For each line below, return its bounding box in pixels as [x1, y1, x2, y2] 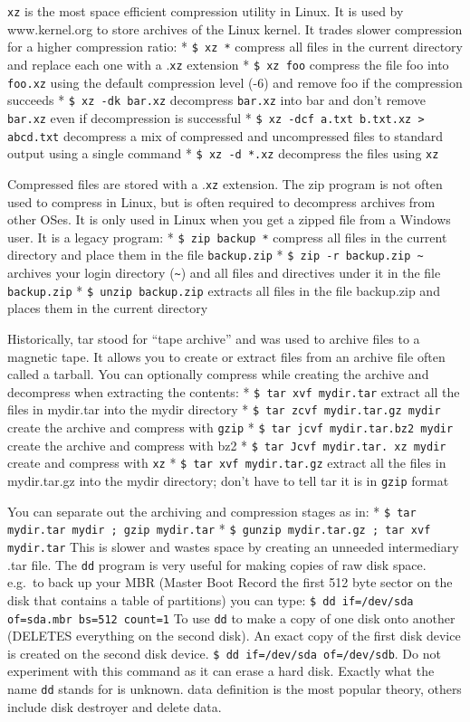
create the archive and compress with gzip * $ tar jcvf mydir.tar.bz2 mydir [7, 418, 454, 436]
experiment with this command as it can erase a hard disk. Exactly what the [7, 661, 435, 680]
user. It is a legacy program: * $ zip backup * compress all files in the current [7, 227, 447, 246]
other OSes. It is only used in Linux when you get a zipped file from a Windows [7, 210, 451, 229]
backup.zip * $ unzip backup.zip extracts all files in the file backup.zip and [7, 280, 440, 299]
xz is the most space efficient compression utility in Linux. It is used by [7, 2, 404, 20]
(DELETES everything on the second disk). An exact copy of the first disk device [7, 626, 461, 645]
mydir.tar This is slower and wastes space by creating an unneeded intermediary [7, 537, 459, 556]
